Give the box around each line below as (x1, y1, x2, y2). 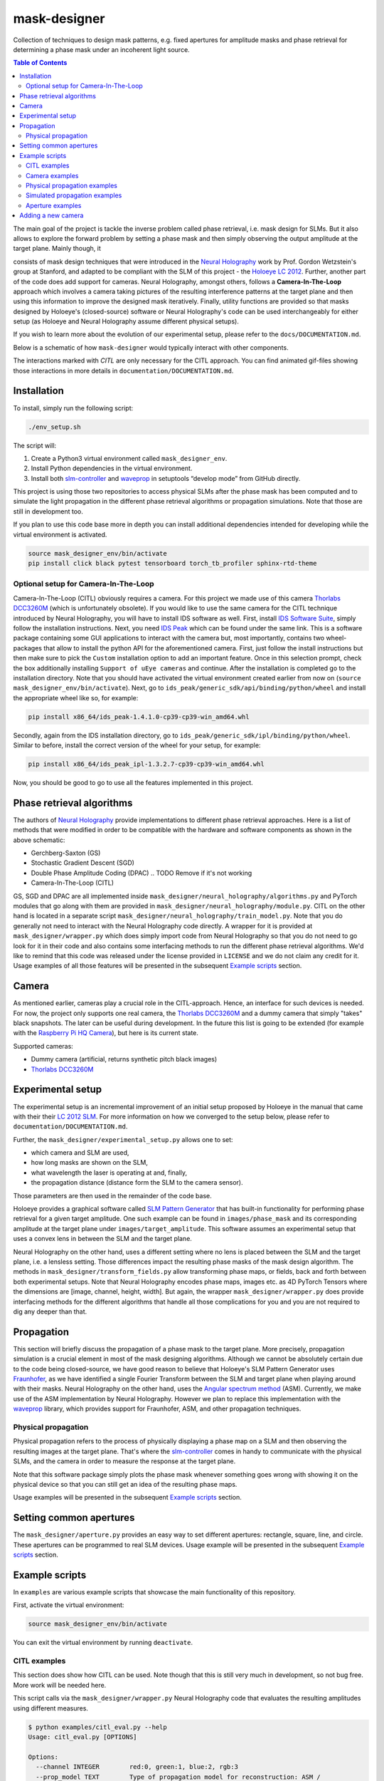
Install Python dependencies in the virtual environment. (31, 464, 193, 473)
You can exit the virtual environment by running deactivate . (13, 1639, 193, 1647)
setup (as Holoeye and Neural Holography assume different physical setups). (13, 317, 240, 326)
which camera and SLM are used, (31, 1148, 129, 1157)
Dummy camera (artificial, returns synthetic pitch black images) (31, 1055, 218, 1064)
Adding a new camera (19, 211, 84, 220)
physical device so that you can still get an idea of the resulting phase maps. (13, 1480, 238, 1488)
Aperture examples (26, 201, 82, 209)
